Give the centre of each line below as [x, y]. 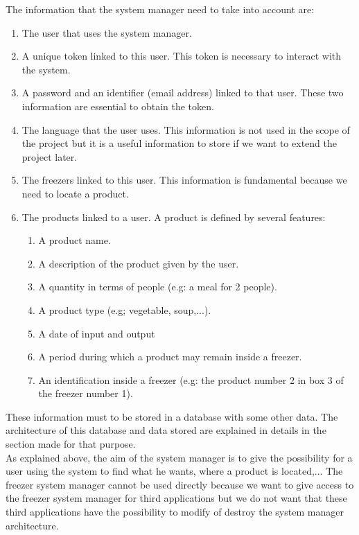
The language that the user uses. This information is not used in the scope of [186, 129]
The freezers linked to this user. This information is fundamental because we [184, 180]
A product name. [75, 240]
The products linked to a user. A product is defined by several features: [174, 217]
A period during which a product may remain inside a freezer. [170, 357]
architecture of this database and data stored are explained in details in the [166, 430]
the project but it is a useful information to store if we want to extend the [179, 143]
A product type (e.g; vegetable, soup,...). [125, 309]
